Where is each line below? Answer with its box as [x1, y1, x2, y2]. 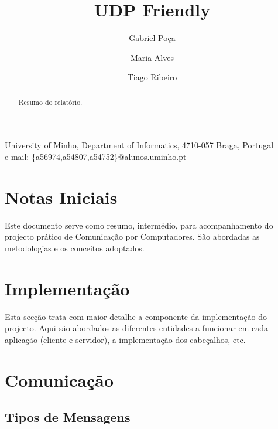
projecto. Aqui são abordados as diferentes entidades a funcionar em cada [5, 322, 269, 334]
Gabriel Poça [129, 32, 176, 44]
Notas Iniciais [5, 185, 118, 209]
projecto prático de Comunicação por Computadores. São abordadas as [5, 230, 260, 243]
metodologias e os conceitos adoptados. [5, 241, 145, 254]
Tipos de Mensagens [5, 408, 131, 426]
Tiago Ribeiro [127, 71, 177, 83]
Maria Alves [130, 51, 174, 63]
